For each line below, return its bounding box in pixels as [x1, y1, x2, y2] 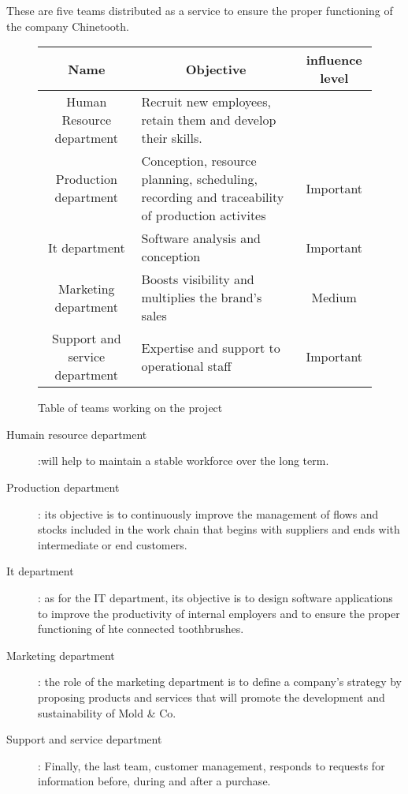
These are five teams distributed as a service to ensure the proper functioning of [6, 2, 393, 18]
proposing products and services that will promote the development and [38, 688, 385, 705]
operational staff [141, 356, 232, 375]
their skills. [141, 129, 202, 148]
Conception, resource [141, 152, 257, 170]
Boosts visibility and [141, 270, 254, 289]
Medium [311, 288, 357, 307]
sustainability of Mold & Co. [38, 704, 176, 721]
